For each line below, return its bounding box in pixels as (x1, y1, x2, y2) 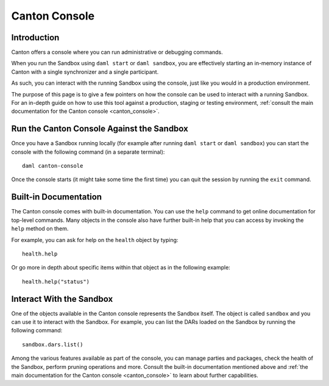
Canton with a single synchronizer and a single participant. (11, 68, 159, 76)
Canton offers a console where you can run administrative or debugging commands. (11, 49, 224, 56)
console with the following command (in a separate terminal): (11, 148, 165, 155)
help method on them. (11, 225, 69, 232)
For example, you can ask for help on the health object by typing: (11, 236, 179, 243)
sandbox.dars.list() (22, 341, 83, 348)
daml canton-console (22, 162, 83, 170)
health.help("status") (22, 278, 90, 285)
